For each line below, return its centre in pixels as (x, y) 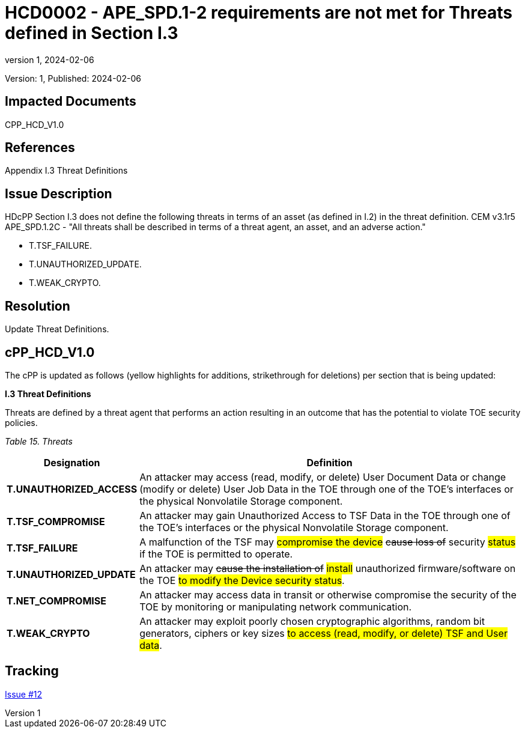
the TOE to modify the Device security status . (242, 580)
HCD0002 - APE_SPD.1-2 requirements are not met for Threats (259, 13)
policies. (21, 422)
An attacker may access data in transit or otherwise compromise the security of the (328, 595)
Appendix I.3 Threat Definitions (66, 171)
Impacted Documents (71, 102)
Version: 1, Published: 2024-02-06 (73, 78)
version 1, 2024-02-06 (50, 59)
